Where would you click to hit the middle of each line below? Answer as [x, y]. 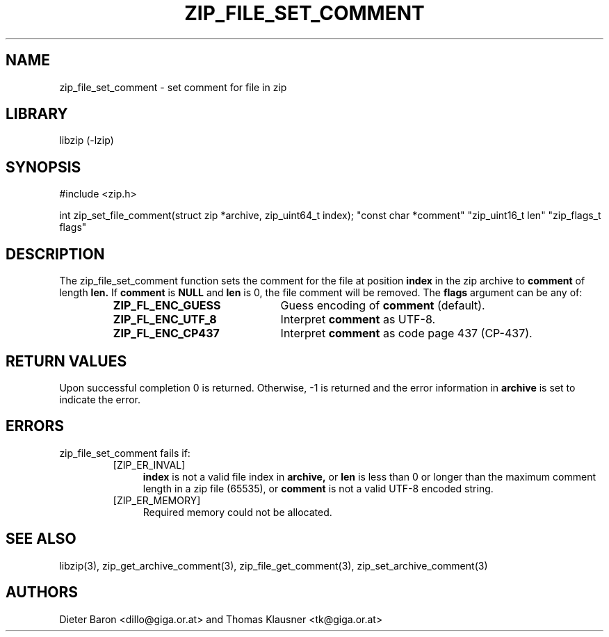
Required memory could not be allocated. [237, 512]
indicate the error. [100, 399]
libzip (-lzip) [87, 140]
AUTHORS [42, 592]
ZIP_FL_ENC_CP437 [166, 333]
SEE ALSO [41, 539]
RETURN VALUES [66, 361]
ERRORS [35, 426]
